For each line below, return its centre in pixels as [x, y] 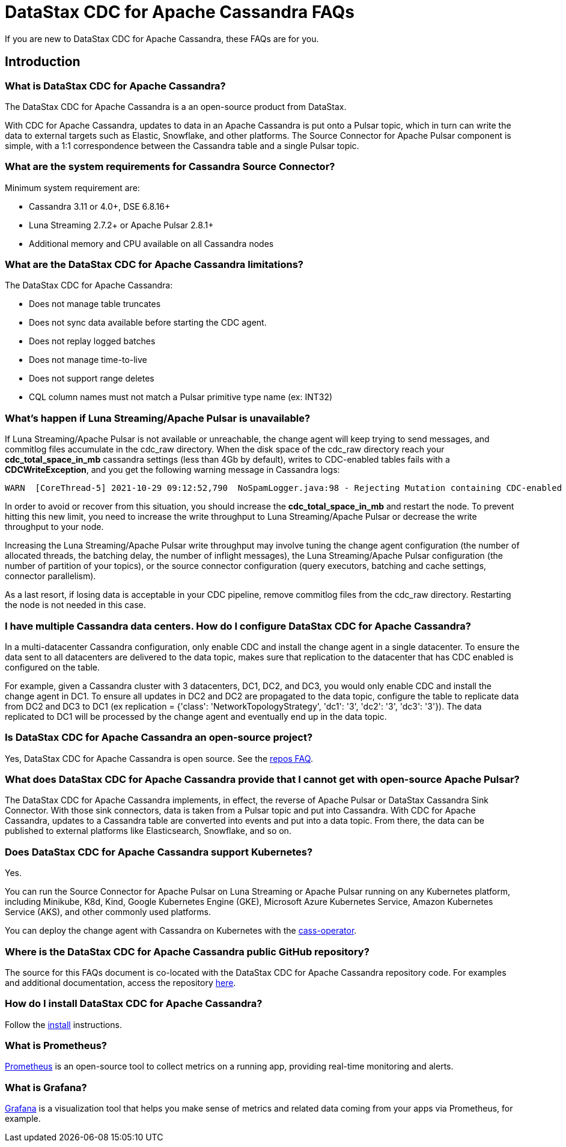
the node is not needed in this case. [75, 605]
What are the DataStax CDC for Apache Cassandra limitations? [154, 265]
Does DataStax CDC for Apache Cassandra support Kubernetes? [159, 852]
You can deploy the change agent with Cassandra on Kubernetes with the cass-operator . [181, 931]
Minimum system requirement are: [72, 187]
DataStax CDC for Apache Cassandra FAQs [180, 12]
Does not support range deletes [92, 379]
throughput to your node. [54, 527]
